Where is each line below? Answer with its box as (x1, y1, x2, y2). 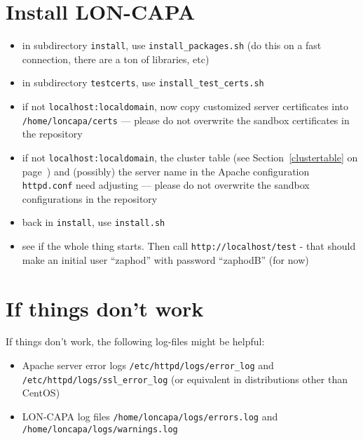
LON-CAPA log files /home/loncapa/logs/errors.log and (22, 408, 278, 423)
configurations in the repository (22, 191, 158, 206)
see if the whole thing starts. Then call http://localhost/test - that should (22, 239, 356, 253)
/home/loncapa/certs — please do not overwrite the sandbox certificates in (22, 112, 350, 127)
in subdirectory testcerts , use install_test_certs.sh (22, 75, 264, 90)
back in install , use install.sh (22, 215, 165, 229)
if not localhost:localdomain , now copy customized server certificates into (22, 99, 349, 114)
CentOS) (22, 385, 60, 400)
